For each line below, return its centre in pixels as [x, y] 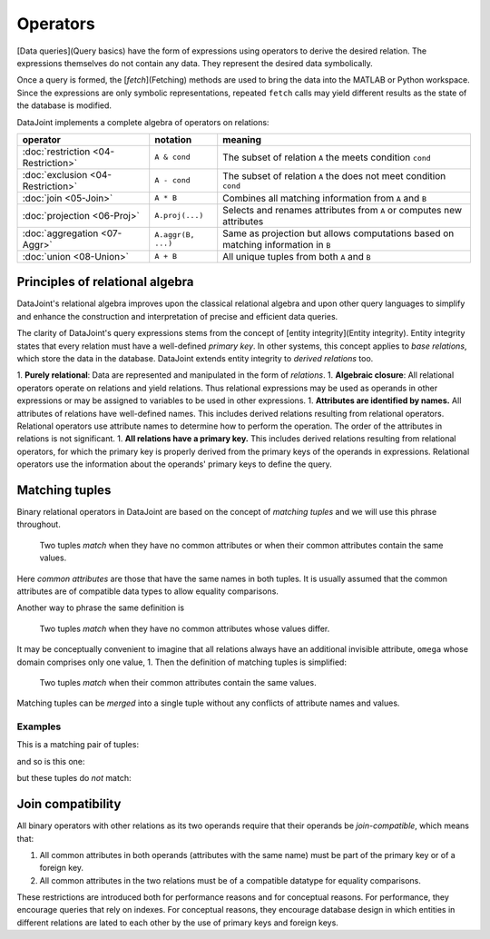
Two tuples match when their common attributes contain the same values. [178, 682]
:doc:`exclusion [55, 174]
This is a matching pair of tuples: [78, 745]
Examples [39, 726]
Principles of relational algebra [105, 282]
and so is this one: [51, 761]
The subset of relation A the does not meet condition [334, 176]
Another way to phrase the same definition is [101, 608]
